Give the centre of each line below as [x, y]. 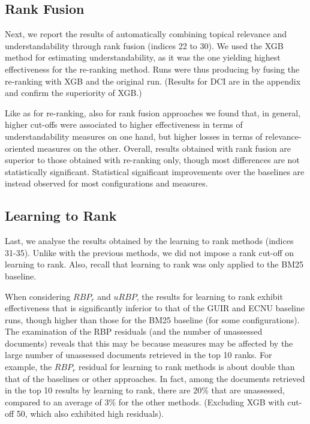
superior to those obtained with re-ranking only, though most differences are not [152, 160]
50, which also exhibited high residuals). [90, 414]
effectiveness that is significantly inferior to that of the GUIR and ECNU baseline [155, 308]
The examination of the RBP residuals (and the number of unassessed [134, 331]
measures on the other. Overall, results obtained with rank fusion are [164, 148]
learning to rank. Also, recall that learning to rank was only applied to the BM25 [154, 264]
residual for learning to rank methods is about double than [186, 367]
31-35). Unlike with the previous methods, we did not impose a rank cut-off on [150, 252]
